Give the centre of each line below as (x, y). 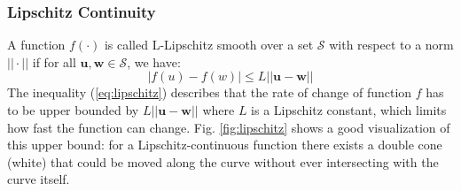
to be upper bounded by (73, 110)
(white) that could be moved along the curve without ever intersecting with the (223, 161)
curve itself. (39, 179)
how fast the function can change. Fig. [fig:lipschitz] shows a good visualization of (229, 127)
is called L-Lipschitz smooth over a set (209, 45)
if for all (54, 61)
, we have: (154, 61)
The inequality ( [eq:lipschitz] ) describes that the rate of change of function (210, 92)
